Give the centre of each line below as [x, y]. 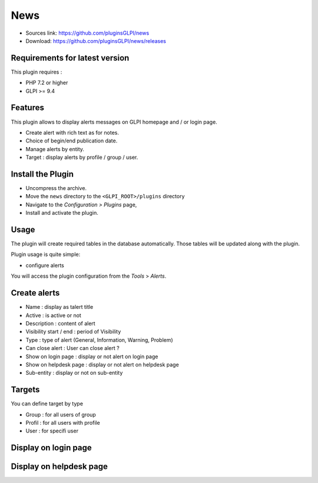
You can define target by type [47, 404]
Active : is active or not [54, 315]
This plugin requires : [37, 72]
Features [27, 108]
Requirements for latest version [70, 58]
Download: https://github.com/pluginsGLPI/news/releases [96, 41]
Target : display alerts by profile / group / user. [82, 157]
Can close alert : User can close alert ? [73, 348]
